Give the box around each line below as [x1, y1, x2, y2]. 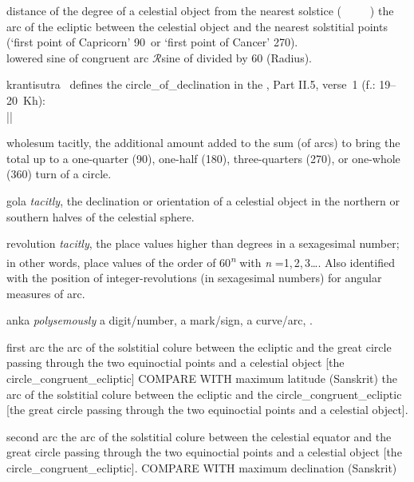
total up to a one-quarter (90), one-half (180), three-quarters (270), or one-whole [6, 149, 400, 166]
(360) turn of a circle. [6, 165, 112, 182]
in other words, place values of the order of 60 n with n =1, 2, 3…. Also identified [6, 251, 395, 270]
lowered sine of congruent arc [6, 49, 149, 66]
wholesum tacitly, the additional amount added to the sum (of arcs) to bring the [6, 134, 400, 151]
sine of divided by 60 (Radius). [161, 49, 312, 66]
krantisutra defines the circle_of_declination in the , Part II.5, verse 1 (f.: [6, 76, 376, 93]
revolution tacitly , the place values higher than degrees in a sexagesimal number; [6, 235, 400, 252]
